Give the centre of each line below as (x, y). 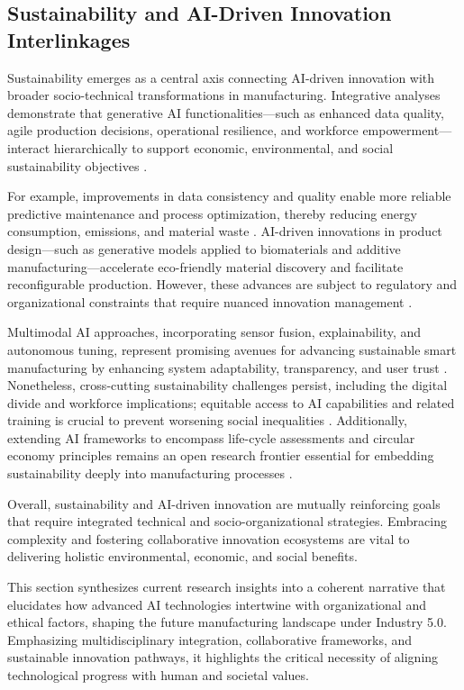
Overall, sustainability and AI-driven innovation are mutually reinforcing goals (224, 503)
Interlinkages (69, 39)
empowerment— (407, 130)
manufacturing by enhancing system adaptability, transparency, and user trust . (227, 367)
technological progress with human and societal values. (158, 675)
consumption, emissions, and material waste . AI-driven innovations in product (225, 231)
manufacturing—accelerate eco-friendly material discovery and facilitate (205, 266)
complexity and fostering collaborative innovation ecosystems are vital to (209, 538)
